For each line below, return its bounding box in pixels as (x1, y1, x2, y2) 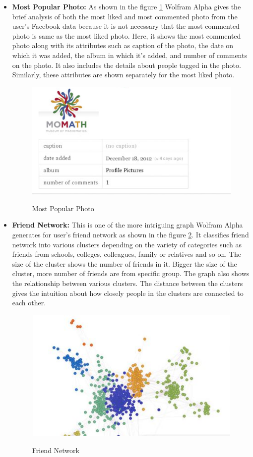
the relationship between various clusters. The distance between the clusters (12, 278, 243, 288)
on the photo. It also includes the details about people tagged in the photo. (12, 59, 241, 70)
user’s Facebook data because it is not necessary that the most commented (12, 21, 240, 31)
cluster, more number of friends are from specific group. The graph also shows (12, 268, 250, 279)
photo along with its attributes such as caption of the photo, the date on (12, 40, 234, 51)
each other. (12, 297, 46, 308)
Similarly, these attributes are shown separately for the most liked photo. (12, 69, 235, 80)
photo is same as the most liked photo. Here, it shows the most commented (12, 30, 241, 41)
